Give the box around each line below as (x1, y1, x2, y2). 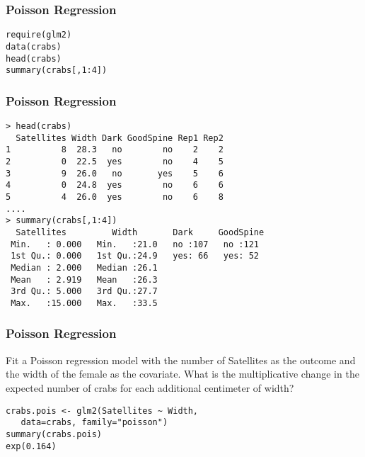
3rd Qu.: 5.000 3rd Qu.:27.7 (11, 286, 158, 297)
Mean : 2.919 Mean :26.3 (11, 274, 158, 285)
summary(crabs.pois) (6, 429, 103, 439)
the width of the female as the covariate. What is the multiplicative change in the (6, 366, 359, 381)
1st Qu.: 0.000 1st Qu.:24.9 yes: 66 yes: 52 (11, 251, 259, 261)
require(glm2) (6, 30, 72, 40)
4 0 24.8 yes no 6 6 (6, 180, 224, 191)
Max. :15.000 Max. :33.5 (11, 298, 158, 308)
